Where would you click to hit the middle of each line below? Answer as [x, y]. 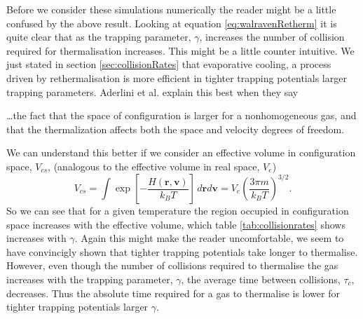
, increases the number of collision [272, 37]
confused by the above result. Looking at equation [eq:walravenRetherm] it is [172, 23]
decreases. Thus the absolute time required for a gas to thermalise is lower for [173, 293]
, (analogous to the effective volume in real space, [154, 166]
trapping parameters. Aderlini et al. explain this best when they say [152, 91]
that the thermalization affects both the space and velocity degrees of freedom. [176, 129]
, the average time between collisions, [261, 279]
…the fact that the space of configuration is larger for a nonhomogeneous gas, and [181, 115]
